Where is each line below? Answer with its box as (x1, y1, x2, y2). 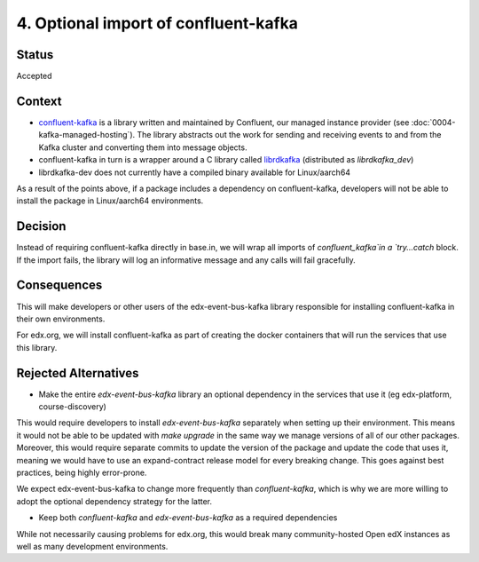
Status (16, 47, 54, 62)
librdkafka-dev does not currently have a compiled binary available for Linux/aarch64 (38, 167, 350, 178)
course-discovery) (38, 400, 106, 412)
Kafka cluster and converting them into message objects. (38, 142, 247, 153)
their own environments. (16, 313, 106, 324)
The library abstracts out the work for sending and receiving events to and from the (137, 130, 442, 140)
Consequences (16, 278, 103, 293)
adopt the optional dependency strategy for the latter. (16, 495, 213, 506)
